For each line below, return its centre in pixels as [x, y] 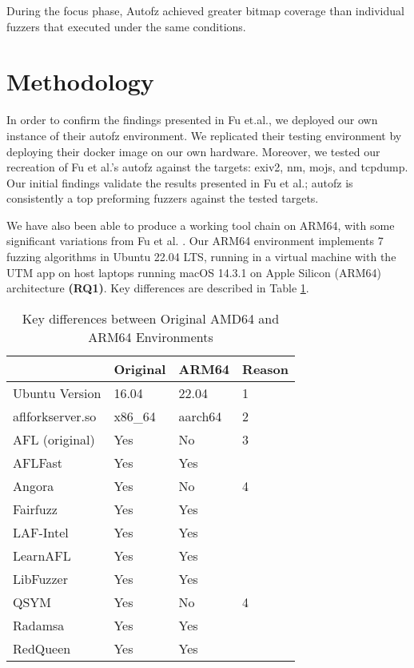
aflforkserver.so [55, 416]
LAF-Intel [41, 532]
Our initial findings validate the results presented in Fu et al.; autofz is [180, 182]
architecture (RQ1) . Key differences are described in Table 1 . [158, 288]
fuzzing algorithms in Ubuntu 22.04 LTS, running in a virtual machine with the [201, 257]
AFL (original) [54, 439]
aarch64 [200, 416]
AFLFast [38, 462]
